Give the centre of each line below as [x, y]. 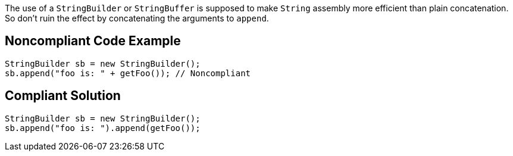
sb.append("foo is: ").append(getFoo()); [103, 128]
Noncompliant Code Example [93, 41]
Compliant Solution [63, 96]
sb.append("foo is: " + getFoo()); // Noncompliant [128, 73]
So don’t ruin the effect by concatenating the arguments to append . [137, 18]
